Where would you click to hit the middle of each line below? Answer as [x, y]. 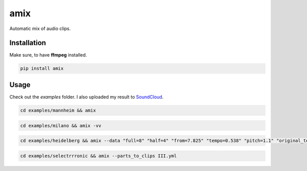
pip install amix [42, 68]
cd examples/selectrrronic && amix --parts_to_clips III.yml [98, 156]
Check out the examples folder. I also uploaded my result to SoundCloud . [86, 97]
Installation [28, 43]
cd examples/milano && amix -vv [61, 125]
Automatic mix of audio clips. [40, 28]
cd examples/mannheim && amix [58, 110]
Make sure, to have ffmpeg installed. [48, 55]
